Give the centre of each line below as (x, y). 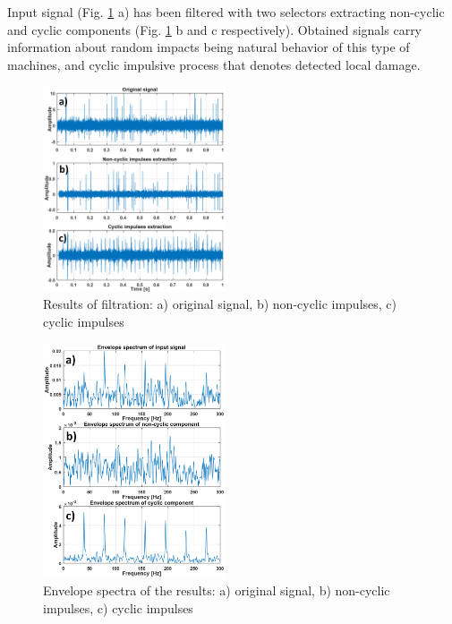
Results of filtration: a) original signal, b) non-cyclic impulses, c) (220, 304)
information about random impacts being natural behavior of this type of (209, 47)
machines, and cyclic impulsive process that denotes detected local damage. (214, 64)
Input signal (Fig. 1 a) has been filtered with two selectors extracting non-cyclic (226, 12)
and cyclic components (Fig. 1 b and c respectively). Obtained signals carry (215, 29)
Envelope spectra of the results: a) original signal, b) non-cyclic (217, 590)
